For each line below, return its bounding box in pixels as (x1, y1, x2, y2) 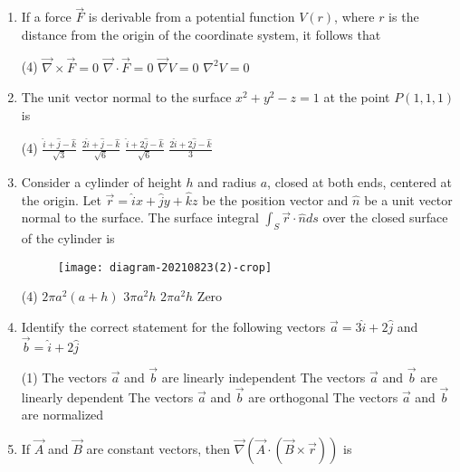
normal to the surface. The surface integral (21, 208, 259, 227)
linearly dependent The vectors (21, 387, 194, 406)
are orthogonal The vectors (248, 387, 398, 406)
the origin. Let (21, 190, 101, 209)
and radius (197, 172, 257, 191)
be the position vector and (202, 190, 349, 209)
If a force (21, 7, 72, 26)
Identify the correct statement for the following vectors (21, 317, 326, 336)
